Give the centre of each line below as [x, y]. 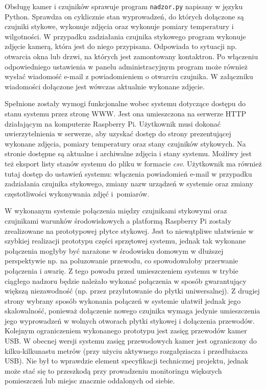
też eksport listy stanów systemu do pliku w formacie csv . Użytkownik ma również [133, 163]
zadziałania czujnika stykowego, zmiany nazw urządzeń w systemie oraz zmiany [129, 184]
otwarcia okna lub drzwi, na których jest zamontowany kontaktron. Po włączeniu [131, 56]
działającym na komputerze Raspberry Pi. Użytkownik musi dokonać [113, 123]
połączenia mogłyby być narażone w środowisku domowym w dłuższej [114, 250]
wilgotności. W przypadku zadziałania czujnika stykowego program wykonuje [125, 36]
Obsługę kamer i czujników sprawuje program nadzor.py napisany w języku [124, 6]
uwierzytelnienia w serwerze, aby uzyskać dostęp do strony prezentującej [118, 133]
